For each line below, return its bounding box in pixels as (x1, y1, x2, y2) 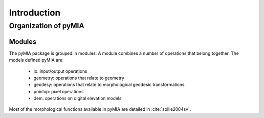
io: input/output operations (33, 68, 88, 74)
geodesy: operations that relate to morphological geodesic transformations (33, 82, 185, 87)
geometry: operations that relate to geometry (33, 75, 125, 81)
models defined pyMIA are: (9, 57, 64, 63)
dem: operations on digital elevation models (33, 95, 122, 101)
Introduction (9, 7, 61, 18)
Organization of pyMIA (9, 21, 85, 30)
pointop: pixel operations (33, 88, 84, 94)
